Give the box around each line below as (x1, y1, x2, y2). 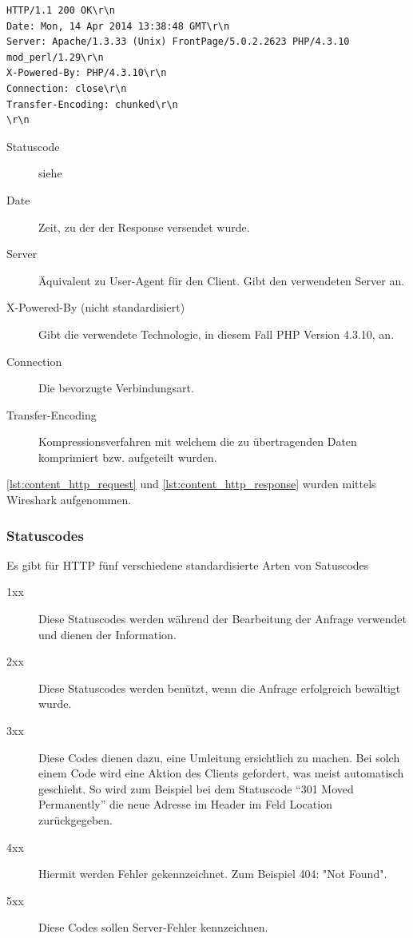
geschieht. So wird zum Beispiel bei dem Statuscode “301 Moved (38, 780, 354, 797)
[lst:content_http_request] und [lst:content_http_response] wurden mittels (6, 475, 376, 492)
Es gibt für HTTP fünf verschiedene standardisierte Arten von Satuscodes (6, 556, 369, 573)
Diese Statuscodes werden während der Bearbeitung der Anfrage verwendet (38, 610, 407, 627)
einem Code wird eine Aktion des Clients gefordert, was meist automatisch (38, 765, 404, 781)
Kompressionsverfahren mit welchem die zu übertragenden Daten (38, 433, 357, 450)
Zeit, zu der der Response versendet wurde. (38, 218, 250, 235)
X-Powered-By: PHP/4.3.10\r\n (6, 67, 167, 79)
